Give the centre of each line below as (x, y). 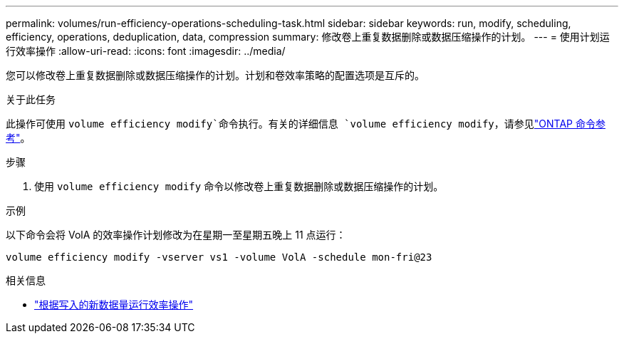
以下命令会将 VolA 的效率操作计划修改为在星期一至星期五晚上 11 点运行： (176, 235)
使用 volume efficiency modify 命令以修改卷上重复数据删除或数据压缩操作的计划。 (239, 186)
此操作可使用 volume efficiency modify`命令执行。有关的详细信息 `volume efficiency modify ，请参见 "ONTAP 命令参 (306, 124)
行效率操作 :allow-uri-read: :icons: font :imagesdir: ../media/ (146, 51)
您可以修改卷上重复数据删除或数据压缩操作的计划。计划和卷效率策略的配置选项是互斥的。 (215, 75)
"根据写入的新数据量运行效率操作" (114, 304)
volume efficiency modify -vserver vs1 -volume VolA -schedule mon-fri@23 (219, 257)
